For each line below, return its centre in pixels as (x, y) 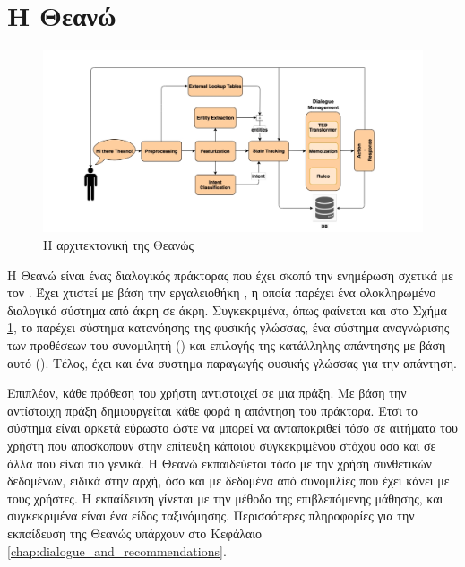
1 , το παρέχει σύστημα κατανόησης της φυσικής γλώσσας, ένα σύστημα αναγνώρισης (228, 327)
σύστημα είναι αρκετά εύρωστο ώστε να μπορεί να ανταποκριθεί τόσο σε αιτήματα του (232, 428)
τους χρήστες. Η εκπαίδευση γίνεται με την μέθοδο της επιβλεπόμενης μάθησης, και (225, 498)
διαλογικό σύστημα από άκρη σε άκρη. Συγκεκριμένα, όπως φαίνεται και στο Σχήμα (227, 309)
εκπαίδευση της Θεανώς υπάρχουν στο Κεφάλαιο (135, 533)
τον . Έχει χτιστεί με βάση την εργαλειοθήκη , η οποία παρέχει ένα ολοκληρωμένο (222, 292)
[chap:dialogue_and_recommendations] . (117, 550)
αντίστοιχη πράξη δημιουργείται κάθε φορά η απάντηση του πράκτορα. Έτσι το (212, 410)
